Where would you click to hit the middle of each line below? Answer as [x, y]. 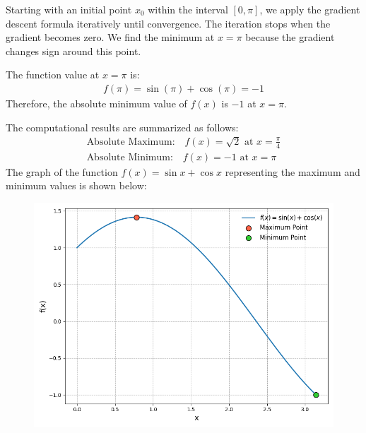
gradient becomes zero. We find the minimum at [110, 37]
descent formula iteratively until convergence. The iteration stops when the [168, 23]
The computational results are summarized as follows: [122, 127]
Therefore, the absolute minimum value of [96, 103]
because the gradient [290, 37]
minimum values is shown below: [76, 185]
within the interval [188, 9]
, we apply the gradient [310, 9]
